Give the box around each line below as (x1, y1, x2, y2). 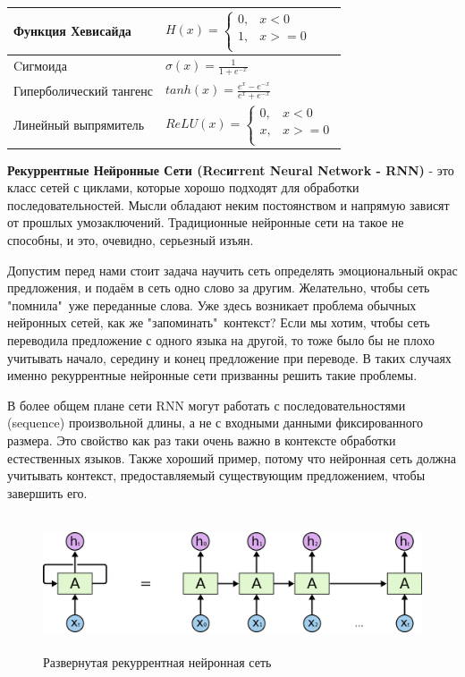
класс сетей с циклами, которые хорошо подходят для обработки (7, 178, 359, 197)
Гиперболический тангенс (13, 80, 153, 99)
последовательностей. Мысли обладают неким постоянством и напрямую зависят (7, 195, 450, 214)
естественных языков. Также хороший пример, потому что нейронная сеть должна (7, 448, 457, 467)
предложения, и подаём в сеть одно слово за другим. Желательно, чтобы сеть (7, 278, 430, 297)
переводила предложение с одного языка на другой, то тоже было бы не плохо (7, 330, 435, 349)
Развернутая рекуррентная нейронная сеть (43, 653, 272, 672)
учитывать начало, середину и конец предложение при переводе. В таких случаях (7, 348, 452, 367)
